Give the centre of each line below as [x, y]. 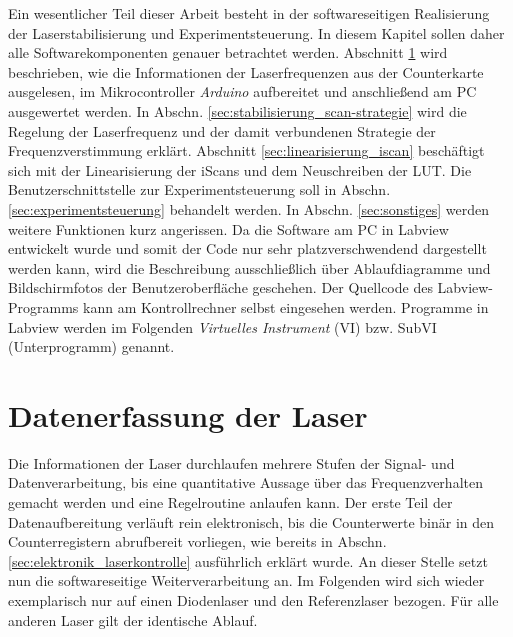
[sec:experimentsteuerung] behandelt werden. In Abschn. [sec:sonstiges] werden [248, 208]
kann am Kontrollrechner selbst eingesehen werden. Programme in [286, 306]
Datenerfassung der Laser [188, 414]
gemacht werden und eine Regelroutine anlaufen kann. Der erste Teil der [230, 502]
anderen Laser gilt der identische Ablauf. [133, 619]
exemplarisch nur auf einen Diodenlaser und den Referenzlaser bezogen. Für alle [253, 599]
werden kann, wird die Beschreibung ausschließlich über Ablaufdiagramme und [249, 267]
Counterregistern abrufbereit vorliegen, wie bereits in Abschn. [197, 541]
